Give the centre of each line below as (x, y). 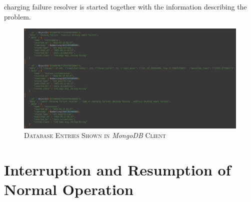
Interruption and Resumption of (117, 170)
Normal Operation (69, 189)
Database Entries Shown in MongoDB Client (95, 135)
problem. (17, 16)
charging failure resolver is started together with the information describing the (125, 6)
